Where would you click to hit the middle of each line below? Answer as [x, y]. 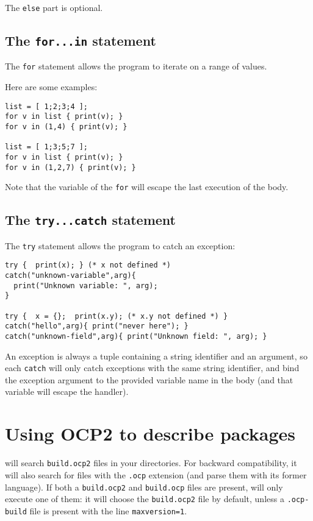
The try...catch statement [90, 220]
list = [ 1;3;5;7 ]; [47, 147]
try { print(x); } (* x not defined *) [88, 265]
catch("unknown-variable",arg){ [70, 276]
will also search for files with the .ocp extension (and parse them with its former [156, 474]
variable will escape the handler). [67, 392]
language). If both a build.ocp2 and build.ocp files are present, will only [144, 487]
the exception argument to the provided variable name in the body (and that [149, 379]
